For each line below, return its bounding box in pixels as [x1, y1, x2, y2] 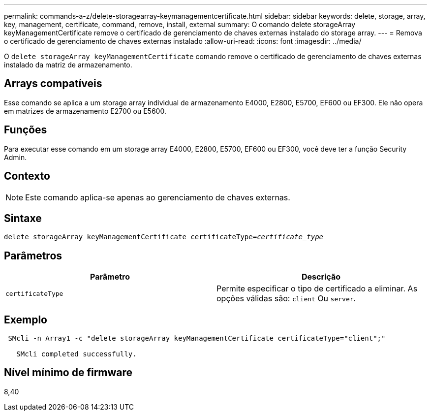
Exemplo [4, 313, 47, 326]
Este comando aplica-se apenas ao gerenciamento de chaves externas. [25, 192, 290, 202]
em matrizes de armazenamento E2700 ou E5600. [4, 106, 166, 115]
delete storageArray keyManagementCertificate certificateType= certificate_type [4, 233, 324, 241]
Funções [4, 124, 47, 136]
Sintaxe [4, 212, 42, 224]
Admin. [4, 153, 27, 161]
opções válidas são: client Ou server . [216, 293, 356, 304]
